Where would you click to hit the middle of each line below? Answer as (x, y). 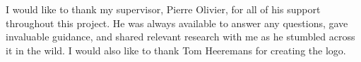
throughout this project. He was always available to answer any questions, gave (177, 23)
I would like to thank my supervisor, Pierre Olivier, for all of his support (163, 9)
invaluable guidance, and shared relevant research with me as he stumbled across (180, 37)
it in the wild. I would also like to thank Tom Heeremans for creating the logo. (176, 50)
